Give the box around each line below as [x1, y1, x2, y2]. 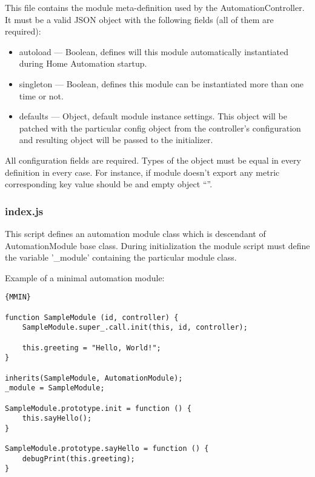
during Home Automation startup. [19, 57, 147, 70]
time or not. [19, 89, 64, 102]
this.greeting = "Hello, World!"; [22, 343, 161, 352]
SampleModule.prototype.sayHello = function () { [5, 444, 209, 453]
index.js [5, 203, 44, 218]
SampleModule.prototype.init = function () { [5, 404, 191, 413]
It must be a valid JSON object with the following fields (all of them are [5, 13, 274, 25]
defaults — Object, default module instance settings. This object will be [19, 110, 287, 122]
